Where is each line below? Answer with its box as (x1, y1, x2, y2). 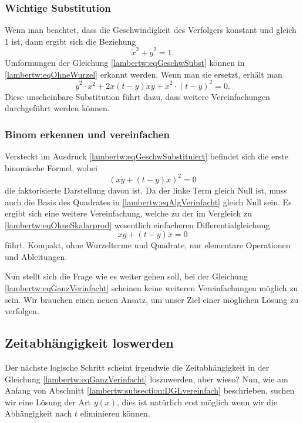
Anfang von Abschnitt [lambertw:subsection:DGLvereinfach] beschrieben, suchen (5, 384, 295, 397)
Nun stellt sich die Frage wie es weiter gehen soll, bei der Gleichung (5, 270, 248, 282)
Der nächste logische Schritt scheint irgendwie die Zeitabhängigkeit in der (5, 361, 270, 374)
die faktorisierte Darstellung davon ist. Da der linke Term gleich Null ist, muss (5, 184, 287, 196)
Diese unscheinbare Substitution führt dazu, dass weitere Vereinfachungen (5, 90, 270, 102)
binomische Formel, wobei (5, 161, 97, 174)
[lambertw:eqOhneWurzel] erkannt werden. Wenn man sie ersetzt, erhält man (5, 68, 282, 80)
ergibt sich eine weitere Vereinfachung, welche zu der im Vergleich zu (5, 207, 252, 219)
